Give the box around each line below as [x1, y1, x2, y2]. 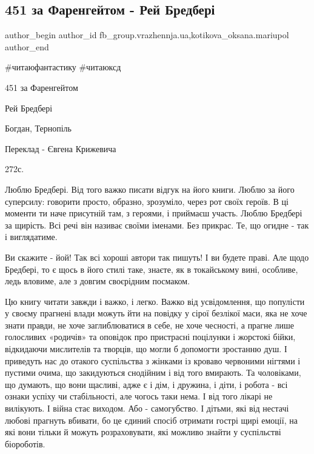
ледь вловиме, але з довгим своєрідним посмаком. [5, 275, 190, 287]
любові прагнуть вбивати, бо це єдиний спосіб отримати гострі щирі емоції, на [5, 413, 298, 426]
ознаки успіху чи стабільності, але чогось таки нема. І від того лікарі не [5, 390, 273, 402]
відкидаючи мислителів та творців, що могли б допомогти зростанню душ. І [5, 342, 287, 355]
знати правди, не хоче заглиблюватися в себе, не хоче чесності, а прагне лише [5, 318, 294, 331]
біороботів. [5, 437, 45, 450]
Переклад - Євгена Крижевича [5, 142, 116, 155]
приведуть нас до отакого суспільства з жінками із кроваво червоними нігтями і [5, 354, 301, 367]
